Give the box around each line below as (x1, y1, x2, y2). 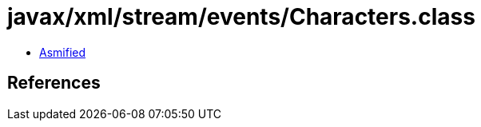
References (7, 73, 101, 93)
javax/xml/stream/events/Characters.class (7, 3, 475, 30)
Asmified (39, 45, 86, 59)
